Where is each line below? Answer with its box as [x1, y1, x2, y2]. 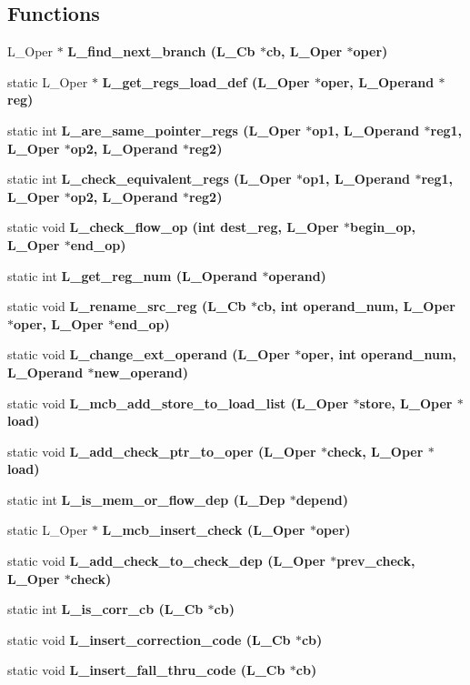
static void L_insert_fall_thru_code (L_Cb [7, 660, 285, 680]
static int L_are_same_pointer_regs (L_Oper [7, 120, 301, 139]
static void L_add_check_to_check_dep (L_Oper [7, 551, 325, 570]
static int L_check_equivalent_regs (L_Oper [7, 169, 292, 188]
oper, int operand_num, [301, 345, 456, 364]
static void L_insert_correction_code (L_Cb [7, 630, 291, 649]
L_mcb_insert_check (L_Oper [102, 520, 305, 539]
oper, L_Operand [320, 72, 435, 91]
